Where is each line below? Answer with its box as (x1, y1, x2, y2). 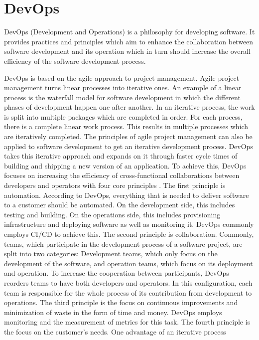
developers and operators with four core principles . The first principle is (4, 180, 226, 190)
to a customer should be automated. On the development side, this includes (4, 199, 235, 210)
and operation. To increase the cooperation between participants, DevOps (4, 268, 229, 278)
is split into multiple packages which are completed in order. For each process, (4, 111, 243, 122)
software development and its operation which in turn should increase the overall (4, 46, 251, 56)
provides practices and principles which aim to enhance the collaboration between (4, 36, 254, 46)
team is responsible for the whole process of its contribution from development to (4, 287, 252, 298)
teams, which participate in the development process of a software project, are (4, 238, 243, 249)
